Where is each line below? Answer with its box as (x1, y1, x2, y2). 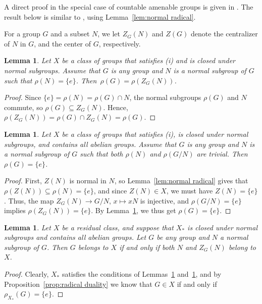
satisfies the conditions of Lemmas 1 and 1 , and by (62, 269, 222, 279)
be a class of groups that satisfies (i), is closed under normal (62, 128, 248, 139)
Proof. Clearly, (4, 269, 49, 279)
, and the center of (34, 38, 91, 48)
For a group (4, 28, 40, 39)
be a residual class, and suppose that (62, 222, 174, 232)
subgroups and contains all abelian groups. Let (4, 232, 146, 242)
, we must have (166, 185, 213, 195)
